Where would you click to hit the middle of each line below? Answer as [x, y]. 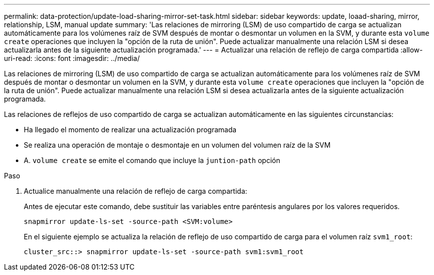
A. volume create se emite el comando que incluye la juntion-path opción [152, 160]
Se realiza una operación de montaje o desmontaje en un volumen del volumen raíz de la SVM [177, 145]
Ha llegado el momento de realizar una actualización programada [130, 130]
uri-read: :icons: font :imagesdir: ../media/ [72, 58]
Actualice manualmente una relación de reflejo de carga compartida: [136, 191]
